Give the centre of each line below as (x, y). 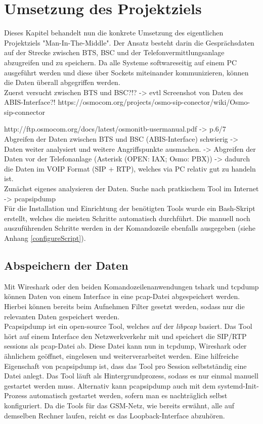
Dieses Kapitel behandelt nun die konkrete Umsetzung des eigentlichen (114, 33)
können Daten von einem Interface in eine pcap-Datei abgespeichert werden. (122, 296)
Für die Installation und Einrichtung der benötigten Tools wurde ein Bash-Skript (130, 208)
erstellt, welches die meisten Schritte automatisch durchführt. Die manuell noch (127, 218)
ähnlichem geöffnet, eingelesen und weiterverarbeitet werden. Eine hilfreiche (121, 355)
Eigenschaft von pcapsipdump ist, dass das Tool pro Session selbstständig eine (125, 366)
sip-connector (25, 112)
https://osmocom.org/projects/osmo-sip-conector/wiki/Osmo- (154, 102)
